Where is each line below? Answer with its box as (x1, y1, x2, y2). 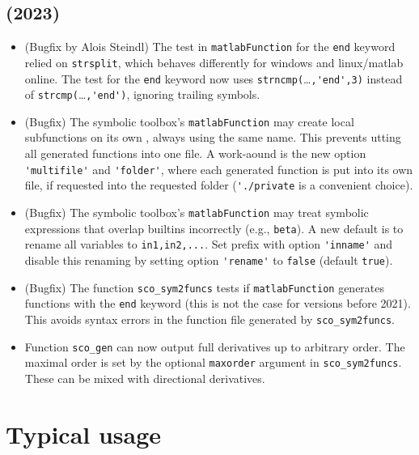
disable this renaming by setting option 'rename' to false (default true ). (24, 251, 393, 268)
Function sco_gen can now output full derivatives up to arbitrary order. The (24, 338, 405, 355)
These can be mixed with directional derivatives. (24, 369, 265, 386)
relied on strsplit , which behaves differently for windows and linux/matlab (24, 53, 404, 70)
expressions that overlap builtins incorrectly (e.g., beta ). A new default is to (24, 219, 404, 236)
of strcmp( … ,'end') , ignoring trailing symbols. (24, 86, 260, 103)
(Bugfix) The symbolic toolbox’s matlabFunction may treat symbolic (24, 203, 369, 220)
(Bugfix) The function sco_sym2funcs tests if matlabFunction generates (24, 279, 385, 296)
